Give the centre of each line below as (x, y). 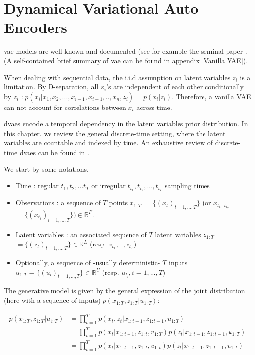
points (118, 203)
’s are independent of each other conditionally (175, 87)
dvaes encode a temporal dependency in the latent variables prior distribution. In (126, 123)
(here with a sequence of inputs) (52, 300)
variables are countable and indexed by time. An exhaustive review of (109, 143)
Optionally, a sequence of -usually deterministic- (88, 262)
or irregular (108, 185)
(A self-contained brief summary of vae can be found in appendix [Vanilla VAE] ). (126, 60)
